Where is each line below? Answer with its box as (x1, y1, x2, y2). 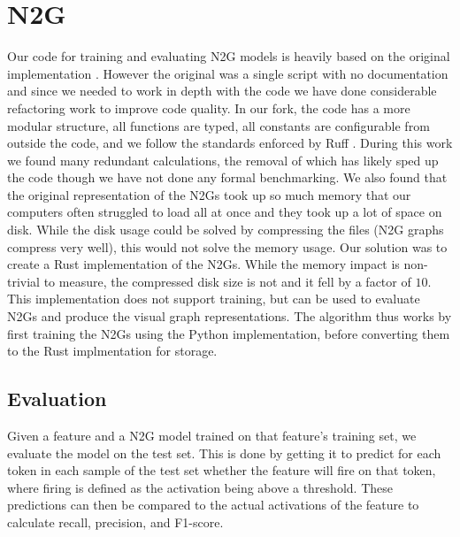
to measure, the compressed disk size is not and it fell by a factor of (43, 272, 411, 290)
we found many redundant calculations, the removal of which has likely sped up (7, 150, 439, 169)
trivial (7, 272, 41, 290)
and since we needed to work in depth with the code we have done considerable (7, 81, 437, 100)
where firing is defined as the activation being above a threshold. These (7, 478, 393, 496)
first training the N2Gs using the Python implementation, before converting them (7, 324, 450, 342)
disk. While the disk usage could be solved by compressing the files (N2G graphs (7, 220, 444, 239)
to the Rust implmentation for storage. (7, 341, 218, 360)
